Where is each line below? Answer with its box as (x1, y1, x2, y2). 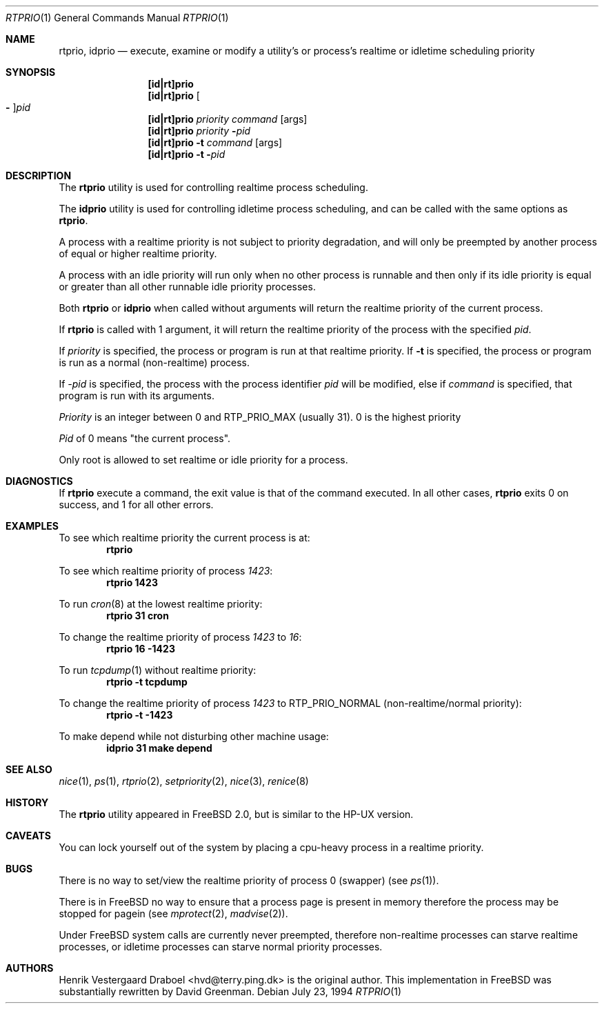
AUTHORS (6, 962, 54, 974)
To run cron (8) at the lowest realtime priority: (59, 598, 263, 610)
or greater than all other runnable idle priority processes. (59, 281, 316, 292)
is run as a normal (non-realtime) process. (59, 357, 250, 368)
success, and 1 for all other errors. (59, 499, 214, 510)
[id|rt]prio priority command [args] (148, 113, 308, 125)
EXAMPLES (6, 520, 59, 532)
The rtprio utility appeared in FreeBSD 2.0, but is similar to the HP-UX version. (59, 808, 414, 820)
